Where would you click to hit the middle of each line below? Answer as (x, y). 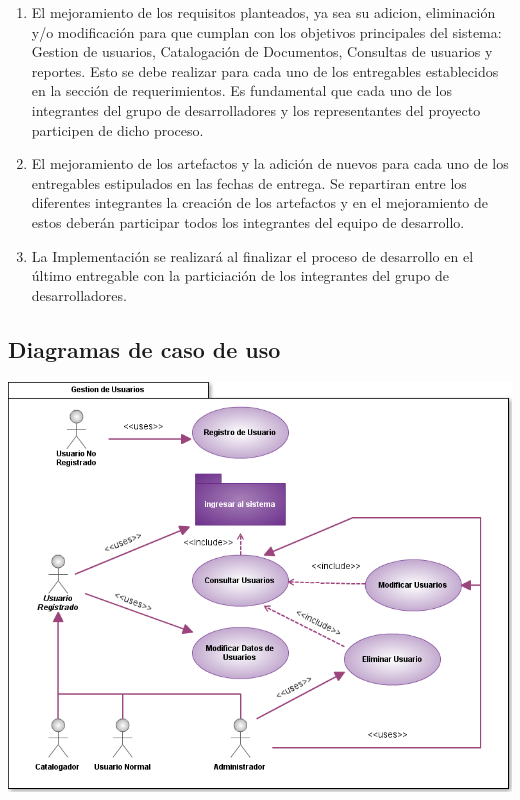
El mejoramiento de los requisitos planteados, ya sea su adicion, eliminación (263, 12)
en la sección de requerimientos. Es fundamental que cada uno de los (241, 90)
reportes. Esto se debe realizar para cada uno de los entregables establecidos (265, 70)
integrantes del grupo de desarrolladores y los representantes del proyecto (256, 109)
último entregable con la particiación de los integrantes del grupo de (240, 275)
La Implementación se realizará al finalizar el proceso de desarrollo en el (252, 255)
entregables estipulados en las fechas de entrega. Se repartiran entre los (249, 182)
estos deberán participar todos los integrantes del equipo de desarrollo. (248, 221)
